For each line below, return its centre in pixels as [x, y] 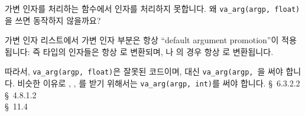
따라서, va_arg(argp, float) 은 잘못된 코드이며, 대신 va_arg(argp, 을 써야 [144, 71]
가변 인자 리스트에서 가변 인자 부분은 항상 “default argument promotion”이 [142, 40]
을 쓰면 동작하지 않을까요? [53, 20]
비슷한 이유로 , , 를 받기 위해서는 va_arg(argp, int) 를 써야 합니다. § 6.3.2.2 [159, 83]
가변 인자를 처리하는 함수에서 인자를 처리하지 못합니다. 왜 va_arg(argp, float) [152, 8]
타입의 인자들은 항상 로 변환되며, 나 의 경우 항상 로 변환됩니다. [158, 51]
